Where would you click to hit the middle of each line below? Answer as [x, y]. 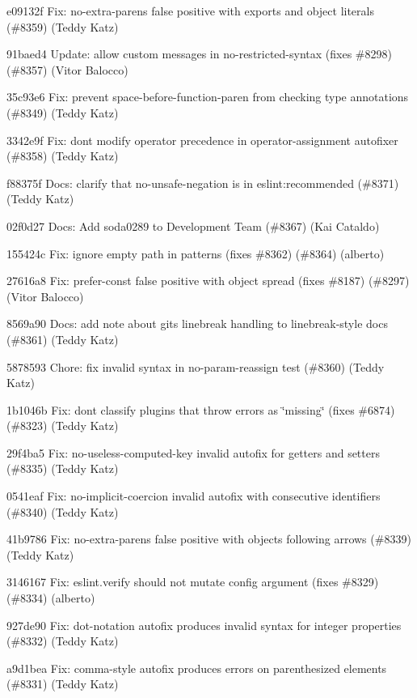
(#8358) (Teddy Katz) [63, 156]
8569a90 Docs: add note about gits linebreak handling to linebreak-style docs [197, 323]
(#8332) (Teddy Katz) [63, 641]
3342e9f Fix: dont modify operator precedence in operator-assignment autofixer [202, 140]
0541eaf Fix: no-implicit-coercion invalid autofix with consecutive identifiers [194, 496]
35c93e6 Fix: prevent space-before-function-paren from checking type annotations [208, 97]
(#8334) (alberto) [51, 598]
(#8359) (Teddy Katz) [63, 26]
